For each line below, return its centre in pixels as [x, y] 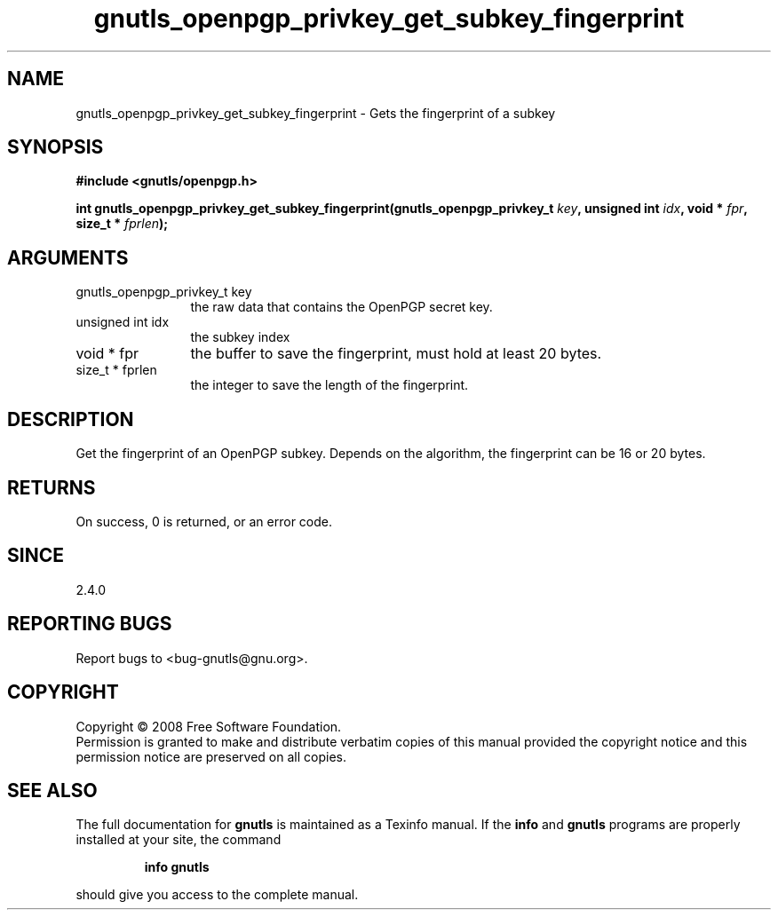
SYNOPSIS [56, 147]
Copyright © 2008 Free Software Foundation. [209, 726]
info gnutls [177, 867]
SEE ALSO [52, 790]
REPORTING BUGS [90, 624]
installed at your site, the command [179, 840]
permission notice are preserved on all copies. [211, 756]
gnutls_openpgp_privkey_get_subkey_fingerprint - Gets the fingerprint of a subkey [316, 113]
